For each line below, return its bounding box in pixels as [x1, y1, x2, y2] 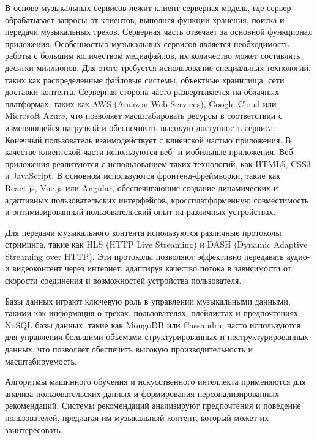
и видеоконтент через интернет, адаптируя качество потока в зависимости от [5, 262, 291, 275]
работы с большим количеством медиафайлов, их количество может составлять [5, 49, 300, 62]
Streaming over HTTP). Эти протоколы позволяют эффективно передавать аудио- [5, 249, 310, 262]
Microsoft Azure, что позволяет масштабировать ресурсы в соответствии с [5, 109, 283, 122]
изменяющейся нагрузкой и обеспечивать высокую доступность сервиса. [5, 121, 275, 134]
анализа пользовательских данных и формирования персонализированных [5, 387, 279, 400]
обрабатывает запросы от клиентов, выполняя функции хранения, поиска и [5, 13, 285, 26]
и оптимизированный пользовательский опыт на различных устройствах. [5, 205, 276, 218]
